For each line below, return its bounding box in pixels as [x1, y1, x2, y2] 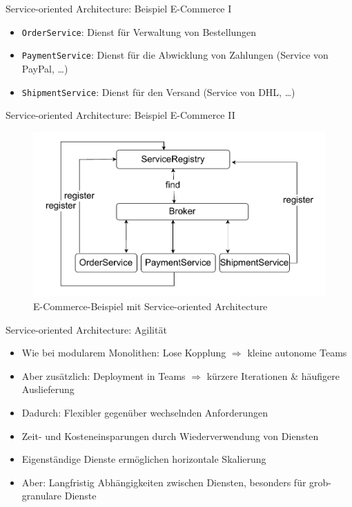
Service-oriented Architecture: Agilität [6, 322, 167, 336]
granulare [21, 488, 62, 503]
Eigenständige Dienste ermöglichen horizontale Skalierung [21, 452, 266, 466]
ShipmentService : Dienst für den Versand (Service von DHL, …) [21, 84, 295, 99]
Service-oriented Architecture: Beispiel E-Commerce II [6, 108, 235, 122]
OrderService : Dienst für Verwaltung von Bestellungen [21, 24, 257, 39]
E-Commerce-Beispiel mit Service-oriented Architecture [33, 299, 268, 314]
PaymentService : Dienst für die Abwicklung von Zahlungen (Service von [21, 48, 329, 62]
